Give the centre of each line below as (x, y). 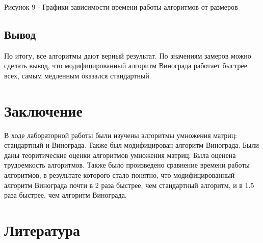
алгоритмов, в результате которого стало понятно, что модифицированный (120, 175)
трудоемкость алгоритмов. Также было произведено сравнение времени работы (127, 165)
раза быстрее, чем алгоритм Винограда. (65, 195)
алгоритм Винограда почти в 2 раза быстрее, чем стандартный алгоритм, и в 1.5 (129, 185)
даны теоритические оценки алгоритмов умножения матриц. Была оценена (120, 155)
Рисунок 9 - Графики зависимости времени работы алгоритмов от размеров (121, 7)
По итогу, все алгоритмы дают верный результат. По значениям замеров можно (128, 55)
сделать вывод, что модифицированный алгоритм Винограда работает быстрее (126, 65)
